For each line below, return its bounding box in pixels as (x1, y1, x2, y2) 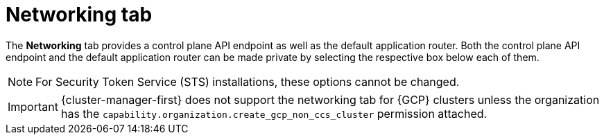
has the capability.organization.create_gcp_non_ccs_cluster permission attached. (60, 106, 487, 121)
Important (8, 99, 58, 114)
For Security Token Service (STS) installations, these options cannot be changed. (35, 74, 460, 89)
